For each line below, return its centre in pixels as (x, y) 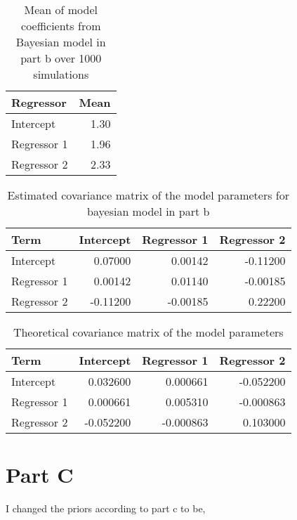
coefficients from (61, 26)
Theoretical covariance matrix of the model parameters (148, 332)
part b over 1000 (61, 58)
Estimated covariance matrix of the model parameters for (148, 195)
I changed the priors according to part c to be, (106, 508)
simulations (61, 74)
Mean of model (61, 9)
